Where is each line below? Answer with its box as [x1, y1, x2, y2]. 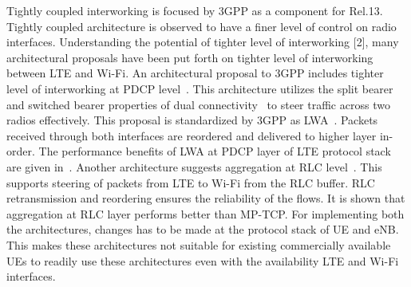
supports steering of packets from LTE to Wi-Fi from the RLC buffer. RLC [6, 174, 375, 191]
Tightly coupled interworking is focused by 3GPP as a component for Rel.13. [6, 2, 383, 18]
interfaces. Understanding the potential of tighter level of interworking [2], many [6, 33, 399, 50]
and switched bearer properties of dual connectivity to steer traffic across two [6, 96, 390, 112]
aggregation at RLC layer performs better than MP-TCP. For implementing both [6, 205, 405, 222]
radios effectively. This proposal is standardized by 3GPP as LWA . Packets [6, 112, 378, 128]
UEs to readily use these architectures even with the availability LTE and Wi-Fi [6, 252, 399, 269]
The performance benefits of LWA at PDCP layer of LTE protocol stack [38, 143, 391, 159]
